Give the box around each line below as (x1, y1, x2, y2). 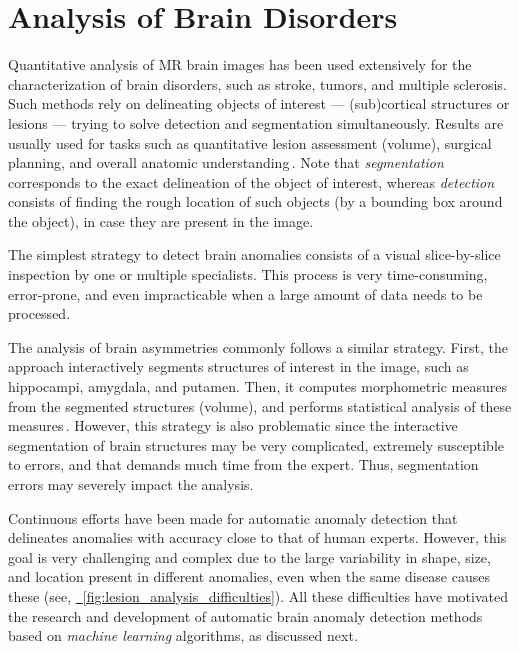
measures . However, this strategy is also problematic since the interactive (8, 415, 458, 436)
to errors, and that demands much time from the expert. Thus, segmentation (8, 454, 479, 475)
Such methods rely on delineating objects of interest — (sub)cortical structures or (8, 93, 510, 114)
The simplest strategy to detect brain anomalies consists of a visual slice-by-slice (8, 244, 501, 265)
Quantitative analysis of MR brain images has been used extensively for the (8, 54, 472, 75)
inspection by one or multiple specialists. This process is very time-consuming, (8, 264, 488, 285)
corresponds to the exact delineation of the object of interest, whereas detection (8, 171, 495, 192)
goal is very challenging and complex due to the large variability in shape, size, (8, 546, 491, 567)
